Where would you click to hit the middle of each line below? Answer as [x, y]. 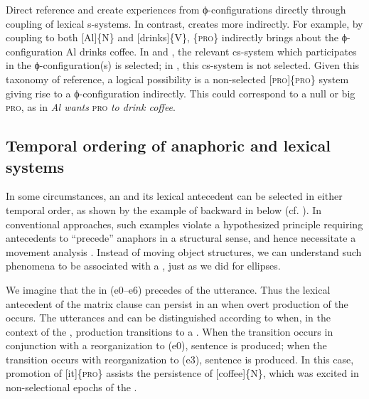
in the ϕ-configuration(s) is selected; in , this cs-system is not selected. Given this [183, 65]
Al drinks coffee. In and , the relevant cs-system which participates [211, 51]
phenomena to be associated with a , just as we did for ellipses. [143, 266]
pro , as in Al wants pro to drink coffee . [91, 107]
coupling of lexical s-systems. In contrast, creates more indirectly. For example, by [184, 23]
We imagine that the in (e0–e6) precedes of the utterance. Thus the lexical [168, 289]
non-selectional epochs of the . [71, 387]
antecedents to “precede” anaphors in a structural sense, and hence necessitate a [181, 238]
